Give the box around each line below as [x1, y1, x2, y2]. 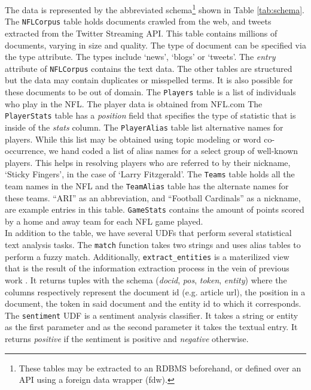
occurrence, [5, 144, 46, 157]
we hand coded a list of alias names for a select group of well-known [48, 144, 298, 157]
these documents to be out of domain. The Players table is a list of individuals [5, 85, 296, 98]
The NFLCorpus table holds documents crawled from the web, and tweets [5, 15, 272, 28]
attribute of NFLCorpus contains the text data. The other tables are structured [5, 62, 292, 74]
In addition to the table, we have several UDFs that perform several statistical [5, 226, 292, 239]
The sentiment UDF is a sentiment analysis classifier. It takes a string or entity [5, 309, 298, 321]
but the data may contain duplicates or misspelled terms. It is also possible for [5, 74, 293, 86]
